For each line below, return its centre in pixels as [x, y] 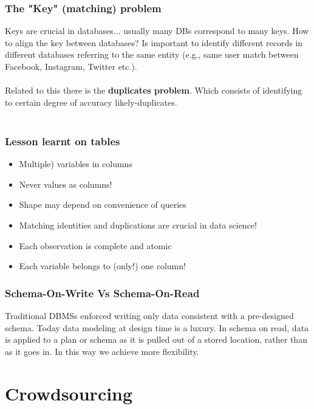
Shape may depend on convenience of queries [103, 204]
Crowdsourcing [69, 393]
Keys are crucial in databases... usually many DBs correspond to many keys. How [157, 31]
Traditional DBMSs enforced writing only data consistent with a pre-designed [149, 315]
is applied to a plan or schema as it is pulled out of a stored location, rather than [156, 339]
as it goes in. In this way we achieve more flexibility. [102, 351]
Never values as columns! [66, 184]
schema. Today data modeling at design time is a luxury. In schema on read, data [157, 327]
